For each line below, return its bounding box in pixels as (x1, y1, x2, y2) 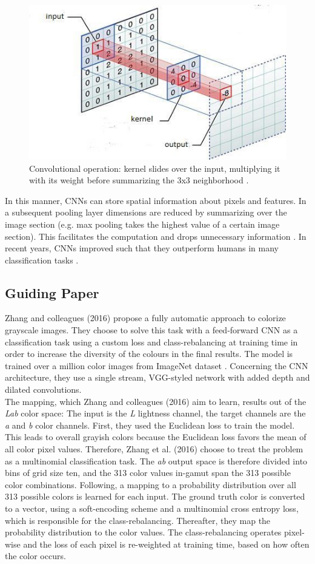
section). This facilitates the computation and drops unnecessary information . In (5, 229, 307, 242)
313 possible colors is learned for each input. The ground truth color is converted (5, 490, 305, 503)
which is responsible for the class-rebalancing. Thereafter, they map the (5, 514, 271, 526)
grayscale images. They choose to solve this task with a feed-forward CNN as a (5, 324, 298, 336)
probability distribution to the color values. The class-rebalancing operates (5, 526, 282, 539)
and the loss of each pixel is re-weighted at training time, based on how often (23, 537, 310, 550)
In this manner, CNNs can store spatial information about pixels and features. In (5, 194, 307, 206)
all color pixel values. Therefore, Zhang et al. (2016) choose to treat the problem (5, 443, 303, 455)
